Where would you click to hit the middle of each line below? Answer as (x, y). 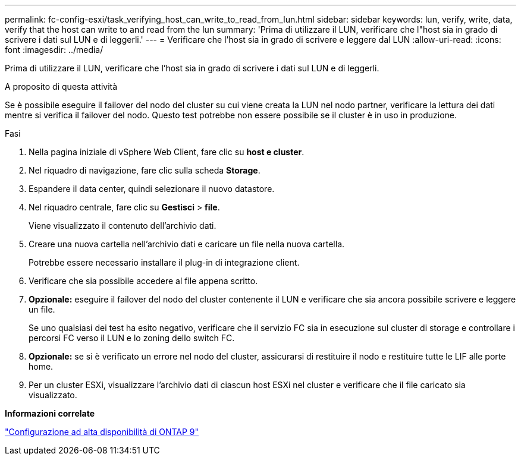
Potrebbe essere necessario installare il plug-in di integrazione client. (164, 262)
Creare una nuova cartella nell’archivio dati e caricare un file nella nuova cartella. (187, 244)
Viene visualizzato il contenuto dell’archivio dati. (123, 226)
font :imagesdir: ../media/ (54, 50)
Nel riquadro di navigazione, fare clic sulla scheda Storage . (145, 170)
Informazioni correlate (50, 413)
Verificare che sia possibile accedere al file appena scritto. (143, 281)
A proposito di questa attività (61, 86)
